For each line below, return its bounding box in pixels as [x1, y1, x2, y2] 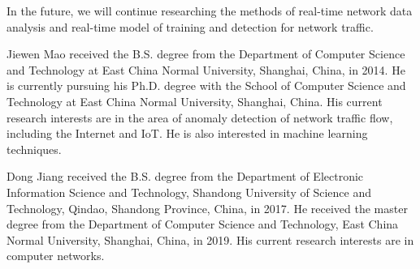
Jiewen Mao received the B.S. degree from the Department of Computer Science [6, 45, 405, 62]
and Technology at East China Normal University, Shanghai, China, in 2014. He [6, 61, 405, 78]
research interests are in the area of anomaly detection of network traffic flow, [6, 109, 393, 126]
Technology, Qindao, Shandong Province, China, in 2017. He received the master [6, 199, 408, 216]
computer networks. [6, 247, 105, 264]
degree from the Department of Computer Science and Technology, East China [6, 216, 399, 233]
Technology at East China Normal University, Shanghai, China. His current [6, 92, 383, 109]
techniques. [6, 140, 62, 157]
